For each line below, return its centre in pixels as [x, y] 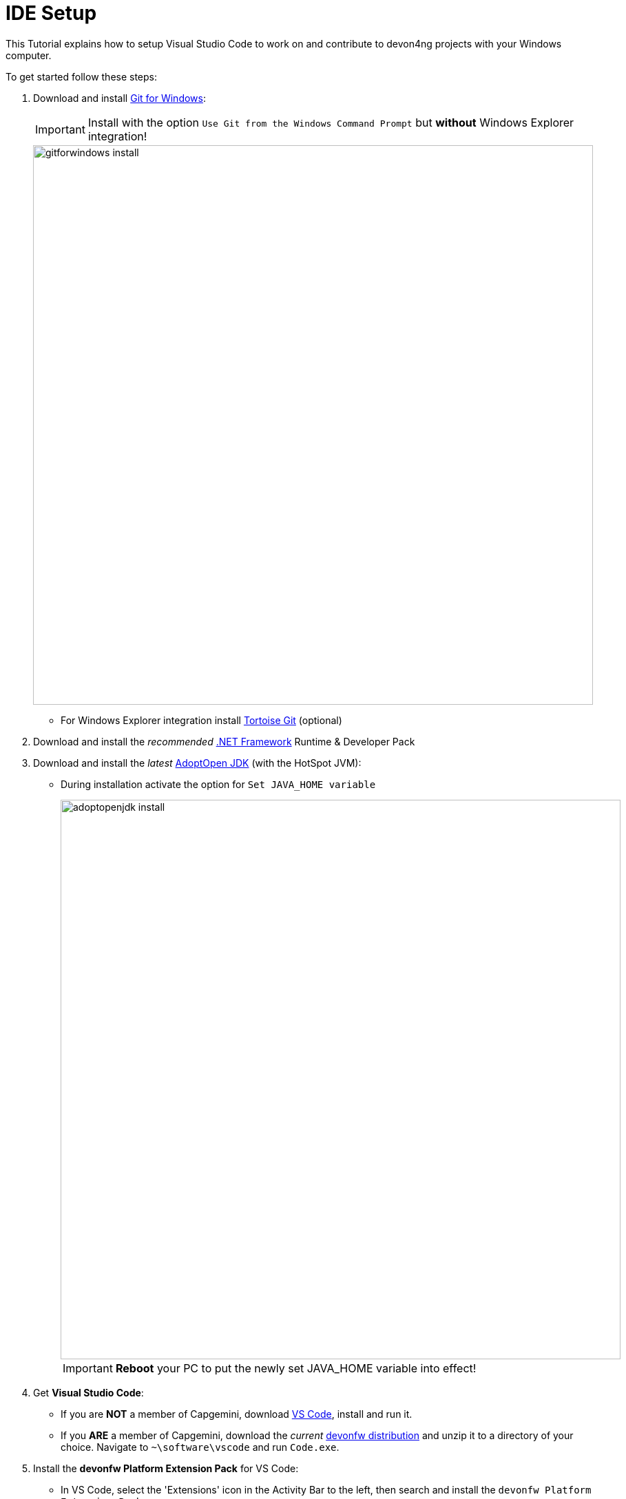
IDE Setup [51, 13]
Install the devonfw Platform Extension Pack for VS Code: [166, 1468]
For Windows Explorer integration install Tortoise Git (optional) [201, 720]
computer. [29, 55]
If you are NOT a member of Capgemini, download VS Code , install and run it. [237, 1414]
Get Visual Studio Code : [88, 1392]
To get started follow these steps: [82, 76]
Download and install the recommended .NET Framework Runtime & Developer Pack [224, 741]
